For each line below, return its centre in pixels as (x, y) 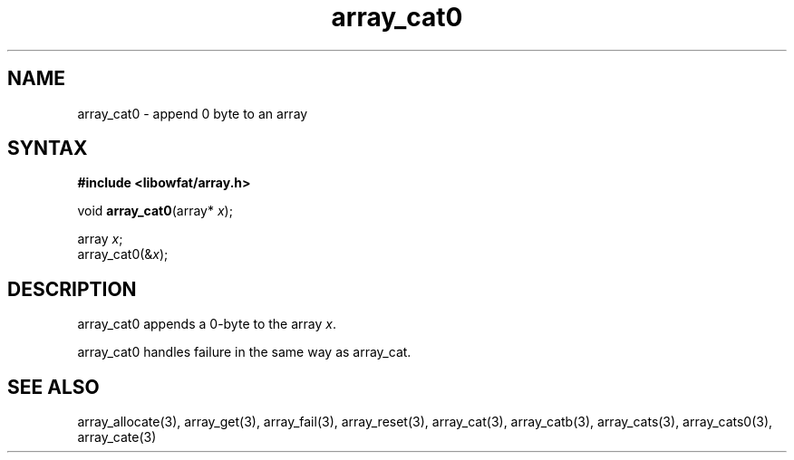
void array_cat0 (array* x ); (155, 211)
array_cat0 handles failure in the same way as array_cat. (244, 352)
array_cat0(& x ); (123, 254)
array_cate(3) (117, 437)
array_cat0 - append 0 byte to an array (193, 113)
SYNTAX (48, 149)
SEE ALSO (53, 387)
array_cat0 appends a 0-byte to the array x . (207, 324)
